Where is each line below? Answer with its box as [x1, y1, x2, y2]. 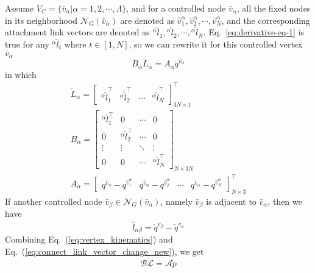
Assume [5, 2, 34, 14]
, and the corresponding [221, 13, 310, 26]
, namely [160, 194, 193, 207]
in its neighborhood [5, 13, 78, 26]
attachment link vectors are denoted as [5, 26, 150, 38]
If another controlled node [5, 194, 102, 207]
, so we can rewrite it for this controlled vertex [129, 37, 303, 50]
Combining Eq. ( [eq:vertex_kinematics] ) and [5, 233, 173, 246]
